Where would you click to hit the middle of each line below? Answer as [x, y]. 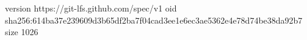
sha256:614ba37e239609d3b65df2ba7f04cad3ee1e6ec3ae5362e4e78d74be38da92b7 [154, 20]
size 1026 [22, 32]
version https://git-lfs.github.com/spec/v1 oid [91, 8]
